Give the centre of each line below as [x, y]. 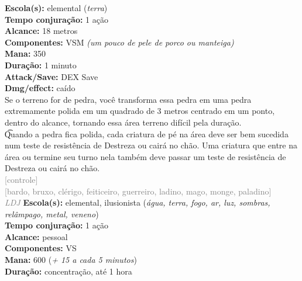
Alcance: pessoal [36, 236]
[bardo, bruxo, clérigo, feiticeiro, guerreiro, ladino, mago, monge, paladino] [138, 191]
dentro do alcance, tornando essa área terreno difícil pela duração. [123, 122]
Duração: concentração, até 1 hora [68, 271]
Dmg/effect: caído [40, 88]
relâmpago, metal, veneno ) [52, 214]
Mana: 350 [25, 53]
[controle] [21, 179]
